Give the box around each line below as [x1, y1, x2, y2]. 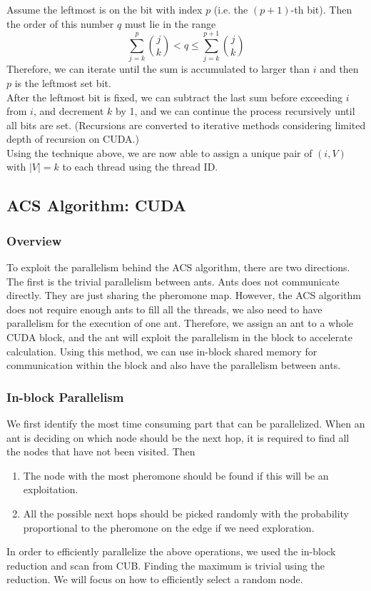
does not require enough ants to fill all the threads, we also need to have [6, 301, 322, 316]
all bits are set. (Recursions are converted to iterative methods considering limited [6, 117, 366, 132]
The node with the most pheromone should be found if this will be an [23, 468, 329, 483]
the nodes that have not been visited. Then [6, 444, 195, 459]
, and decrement [33, 103, 104, 118]
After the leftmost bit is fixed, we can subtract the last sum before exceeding [6, 89, 343, 104]
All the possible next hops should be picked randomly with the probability [23, 506, 350, 520]
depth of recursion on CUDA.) [6, 131, 139, 146]
